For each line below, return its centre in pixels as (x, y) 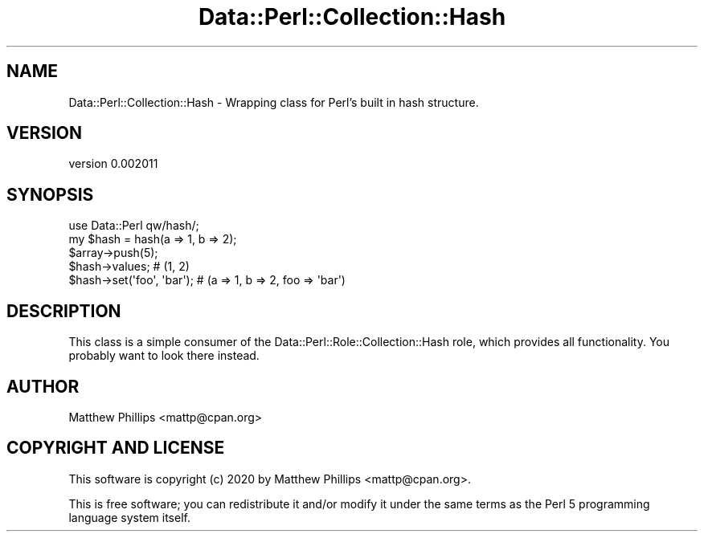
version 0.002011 (113, 164)
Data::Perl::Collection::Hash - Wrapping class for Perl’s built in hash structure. (274, 102)
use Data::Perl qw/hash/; (134, 226)
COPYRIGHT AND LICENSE (116, 448)
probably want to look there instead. (164, 356)
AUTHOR (43, 386)
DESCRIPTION (64, 311)
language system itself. (129, 517)
